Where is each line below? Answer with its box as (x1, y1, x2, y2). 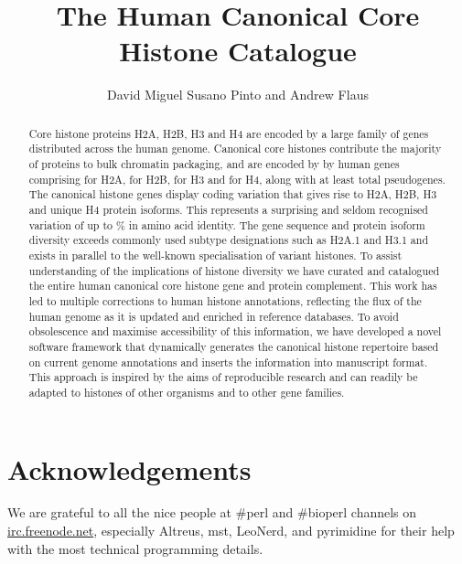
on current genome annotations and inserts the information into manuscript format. (28, 354, 428, 369)
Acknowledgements (7, 450, 252, 487)
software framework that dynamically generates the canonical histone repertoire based (28, 338, 439, 354)
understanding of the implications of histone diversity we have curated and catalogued (28, 262, 440, 278)
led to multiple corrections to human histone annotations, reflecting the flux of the (28, 293, 422, 308)
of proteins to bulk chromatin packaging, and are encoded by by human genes (28, 156, 400, 172)
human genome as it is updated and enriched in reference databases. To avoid (28, 308, 399, 324)
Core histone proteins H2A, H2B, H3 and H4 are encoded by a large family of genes (28, 125, 429, 141)
